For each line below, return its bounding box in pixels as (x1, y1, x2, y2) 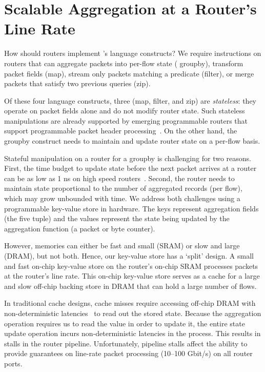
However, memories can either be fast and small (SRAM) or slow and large (4, 240, 240, 251)
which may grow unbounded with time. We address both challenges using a (4, 193, 240, 204)
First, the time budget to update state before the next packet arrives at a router (4, 163, 257, 173)
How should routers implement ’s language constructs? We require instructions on (4, 48, 261, 58)
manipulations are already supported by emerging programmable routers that (4, 115, 248, 126)
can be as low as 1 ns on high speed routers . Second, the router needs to (4, 172, 235, 183)
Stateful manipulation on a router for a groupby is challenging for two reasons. (4, 152, 251, 163)
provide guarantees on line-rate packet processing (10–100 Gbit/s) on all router (4, 348, 253, 359)
